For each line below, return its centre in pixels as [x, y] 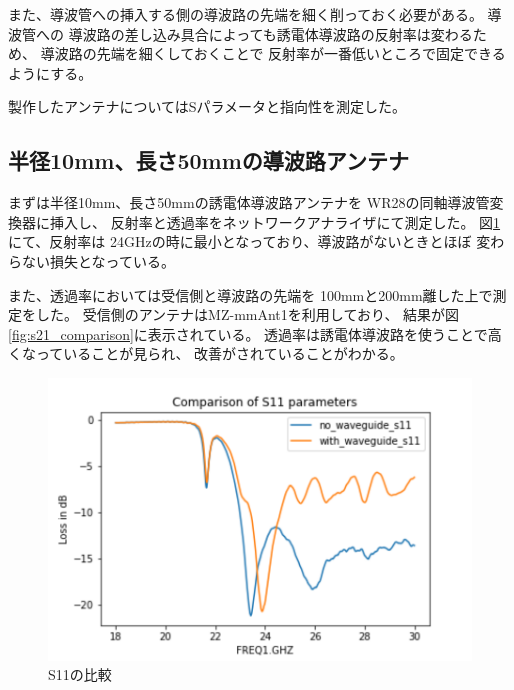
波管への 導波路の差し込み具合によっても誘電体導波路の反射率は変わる [240, 33]
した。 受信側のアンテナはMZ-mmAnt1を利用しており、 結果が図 [247, 314]
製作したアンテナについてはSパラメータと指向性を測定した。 [207, 106]
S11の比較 [80, 674]
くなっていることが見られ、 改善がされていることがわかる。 [206, 353]
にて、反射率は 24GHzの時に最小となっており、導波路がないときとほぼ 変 [249, 241]
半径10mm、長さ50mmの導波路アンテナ [208, 160]
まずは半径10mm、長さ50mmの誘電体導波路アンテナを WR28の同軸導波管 [249, 202]
